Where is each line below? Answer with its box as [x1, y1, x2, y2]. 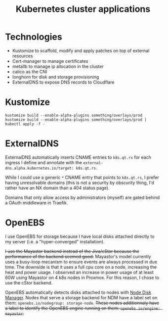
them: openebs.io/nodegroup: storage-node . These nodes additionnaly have [5, 300, 160, 306]
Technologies [5, 31, 63, 43]
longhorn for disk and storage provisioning [12, 74, 99, 80]
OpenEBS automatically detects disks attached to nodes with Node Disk [5, 289, 152, 295]
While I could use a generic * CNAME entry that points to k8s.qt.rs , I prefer [5, 174, 160, 180]
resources [12, 53, 33, 59]
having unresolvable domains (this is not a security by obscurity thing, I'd [5, 180, 155, 185]
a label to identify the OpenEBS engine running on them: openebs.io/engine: [5, 305, 161, 311]
